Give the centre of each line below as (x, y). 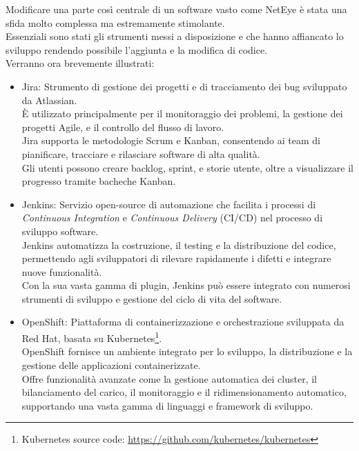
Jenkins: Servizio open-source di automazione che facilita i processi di (169, 204)
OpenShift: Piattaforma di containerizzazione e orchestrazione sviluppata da (183, 322)
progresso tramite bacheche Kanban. (99, 181)
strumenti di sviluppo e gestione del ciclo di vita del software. (152, 298)
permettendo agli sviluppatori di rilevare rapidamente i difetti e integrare (176, 258)
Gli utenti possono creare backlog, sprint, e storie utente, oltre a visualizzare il (187, 167)
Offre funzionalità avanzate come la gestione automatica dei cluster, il (169, 378)
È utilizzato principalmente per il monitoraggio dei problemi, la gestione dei (182, 113)
